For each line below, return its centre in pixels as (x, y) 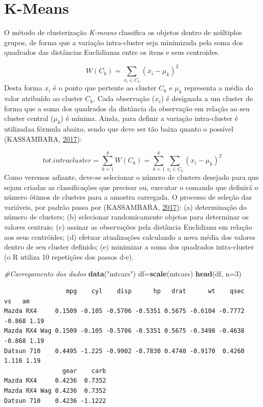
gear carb (84, 371)
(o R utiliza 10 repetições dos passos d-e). (69, 256)
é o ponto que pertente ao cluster (105, 88)
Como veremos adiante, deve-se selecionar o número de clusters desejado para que (131, 177)
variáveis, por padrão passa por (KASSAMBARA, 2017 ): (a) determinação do (125, 207)
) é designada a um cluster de (207, 98)
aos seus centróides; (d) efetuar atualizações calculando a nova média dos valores (130, 237)
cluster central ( (29, 118)
